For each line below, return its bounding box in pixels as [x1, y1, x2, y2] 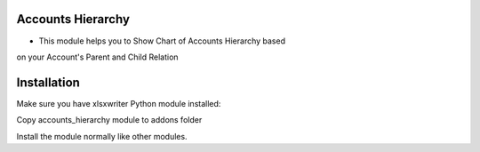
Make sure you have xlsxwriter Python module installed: [16, 98, 221, 108]
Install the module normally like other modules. [16, 131, 188, 141]
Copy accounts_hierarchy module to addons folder [16, 115, 203, 125]
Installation [16, 75, 80, 90]
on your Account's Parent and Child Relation [16, 52, 179, 62]
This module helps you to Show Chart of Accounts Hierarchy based [38, 36, 286, 46]
